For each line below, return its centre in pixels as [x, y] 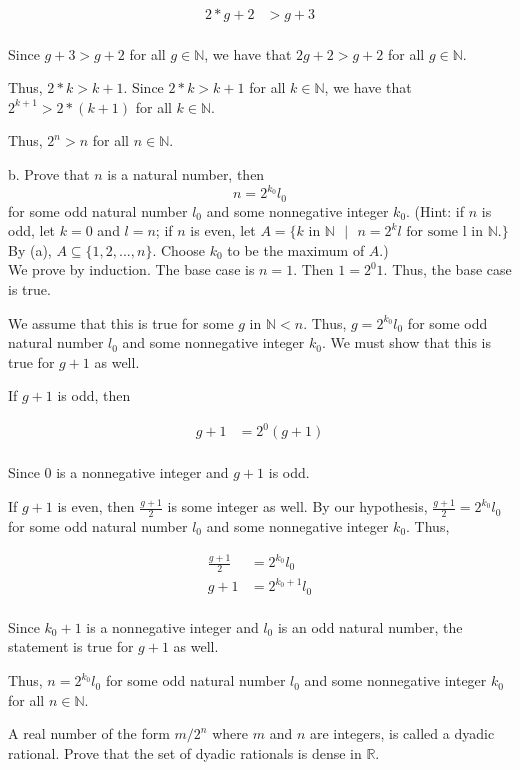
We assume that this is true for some [121, 322]
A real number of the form [89, 733]
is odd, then [94, 395]
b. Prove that [49, 174]
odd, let [32, 230]
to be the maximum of [296, 249]
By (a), [30, 249]
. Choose [178, 249]
